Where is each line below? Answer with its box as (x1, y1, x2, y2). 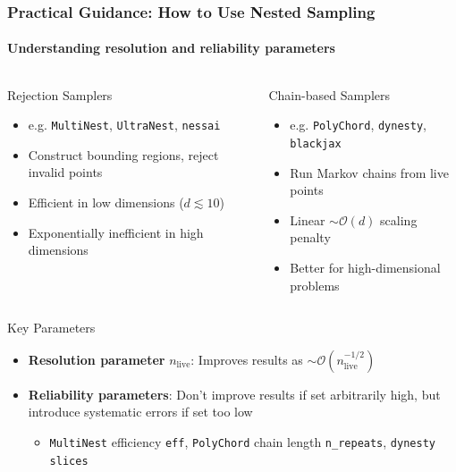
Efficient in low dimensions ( (28, 193, 184, 212)
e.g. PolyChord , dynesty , (290, 115, 426, 134)
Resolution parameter (28, 350, 165, 368)
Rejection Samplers (7, 85, 113, 104)
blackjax (290, 137, 342, 150)
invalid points (28, 163, 103, 181)
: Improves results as (190, 350, 303, 368)
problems (290, 275, 340, 294)
